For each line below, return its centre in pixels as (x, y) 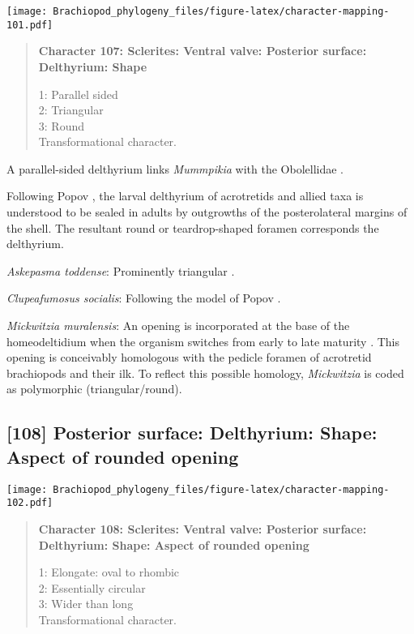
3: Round (62, 125)
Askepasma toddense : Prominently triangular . (121, 270)
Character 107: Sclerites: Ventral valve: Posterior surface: (203, 51)
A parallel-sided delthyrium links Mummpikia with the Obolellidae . (175, 168)
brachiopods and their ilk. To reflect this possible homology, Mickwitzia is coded (205, 373)
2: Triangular (71, 110)
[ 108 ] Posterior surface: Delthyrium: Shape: (192, 433)
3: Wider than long (86, 604)
